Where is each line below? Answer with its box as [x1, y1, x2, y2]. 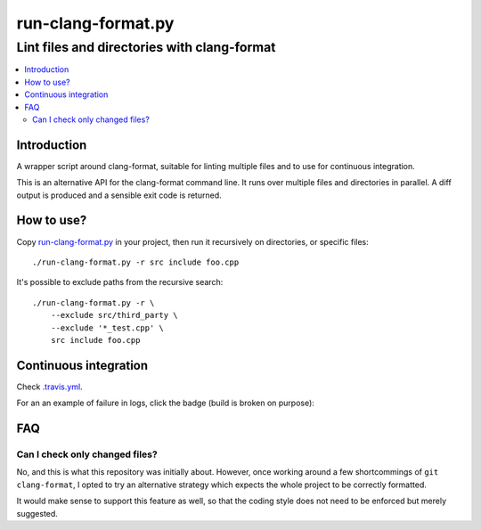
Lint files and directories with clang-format [16, 39, 276, 55]
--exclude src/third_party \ [50, 310, 178, 321]
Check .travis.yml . [16, 381, 84, 392]
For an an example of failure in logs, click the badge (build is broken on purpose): [16, 397, 315, 409]
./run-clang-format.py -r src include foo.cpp [32, 257, 240, 267]
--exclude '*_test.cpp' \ [50, 322, 165, 333]
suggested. [16, 508, 58, 518]
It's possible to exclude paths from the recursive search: [16, 277, 224, 288]
